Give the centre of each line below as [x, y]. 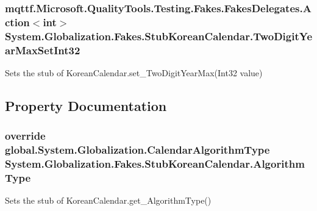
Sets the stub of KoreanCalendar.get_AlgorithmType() [108, 200]
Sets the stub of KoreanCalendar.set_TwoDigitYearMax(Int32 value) [134, 72]
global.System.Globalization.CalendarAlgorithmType [137, 150]
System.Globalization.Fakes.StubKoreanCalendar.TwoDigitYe [159, 36]
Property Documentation [86, 105]
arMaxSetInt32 [43, 50]
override [25, 136]
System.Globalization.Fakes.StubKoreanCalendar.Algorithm [155, 164]
